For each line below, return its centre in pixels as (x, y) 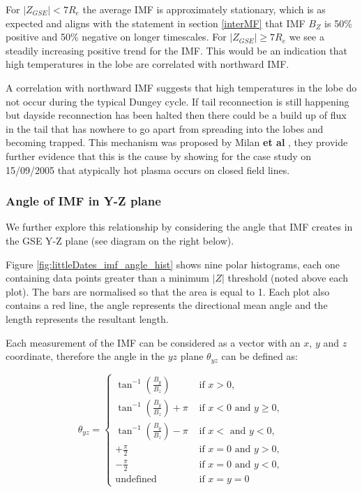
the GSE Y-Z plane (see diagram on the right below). (120, 240)
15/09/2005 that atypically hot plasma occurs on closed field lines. (148, 169)
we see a (307, 37)
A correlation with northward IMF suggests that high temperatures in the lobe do (181, 87)
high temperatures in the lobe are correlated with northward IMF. (148, 64)
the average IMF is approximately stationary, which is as (204, 9)
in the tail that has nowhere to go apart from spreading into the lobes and (165, 128)
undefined (136, 479)
